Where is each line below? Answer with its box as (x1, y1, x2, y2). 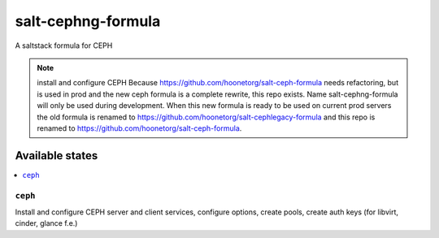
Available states (15, 149, 98, 162)
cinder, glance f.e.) (15, 219, 78, 228)
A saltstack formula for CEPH (15, 41, 113, 50)
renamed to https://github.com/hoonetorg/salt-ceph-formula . (37, 123, 242, 133)
